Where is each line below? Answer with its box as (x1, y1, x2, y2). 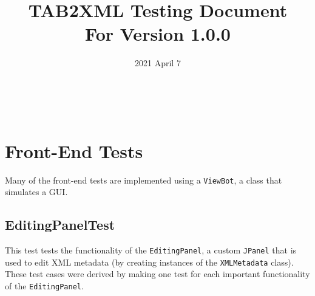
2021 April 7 (135, 57, 181, 69)
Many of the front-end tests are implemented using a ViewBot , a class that (5, 173, 282, 186)
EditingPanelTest (5, 215, 115, 234)
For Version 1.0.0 (85, 21, 231, 46)
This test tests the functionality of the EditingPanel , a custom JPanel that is (5, 244, 297, 256)
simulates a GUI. (5, 185, 68, 198)
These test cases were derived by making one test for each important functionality (5, 267, 310, 280)
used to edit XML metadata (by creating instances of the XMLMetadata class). (5, 255, 294, 268)
